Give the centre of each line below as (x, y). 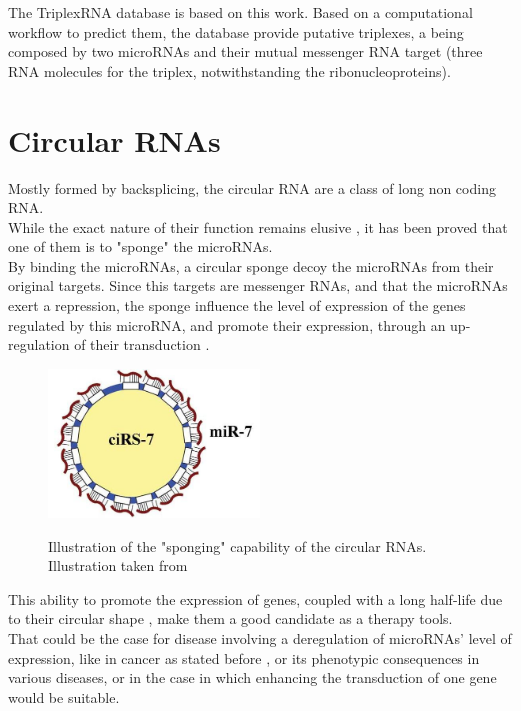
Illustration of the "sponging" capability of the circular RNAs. (237, 545)
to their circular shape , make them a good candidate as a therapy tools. (230, 618)
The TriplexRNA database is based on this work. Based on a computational (240, 12)
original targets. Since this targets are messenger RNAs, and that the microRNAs (258, 285)
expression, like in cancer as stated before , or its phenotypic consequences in (244, 657)
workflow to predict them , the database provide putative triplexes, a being (236, 31)
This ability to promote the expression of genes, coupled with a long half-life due (255, 598)
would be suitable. (64, 696)
